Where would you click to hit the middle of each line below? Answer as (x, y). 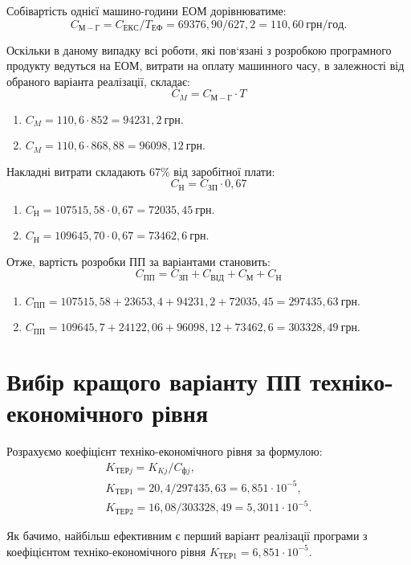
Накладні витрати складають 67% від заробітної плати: (141, 171)
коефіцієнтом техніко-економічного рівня (106, 551)
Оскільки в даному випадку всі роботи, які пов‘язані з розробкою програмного (199, 49)
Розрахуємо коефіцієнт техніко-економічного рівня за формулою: (165, 450)
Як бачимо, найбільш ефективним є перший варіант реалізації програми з (187, 536)
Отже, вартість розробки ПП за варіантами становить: (138, 261)
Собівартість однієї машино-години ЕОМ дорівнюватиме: (146, 10)
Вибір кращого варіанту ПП (154, 381)
